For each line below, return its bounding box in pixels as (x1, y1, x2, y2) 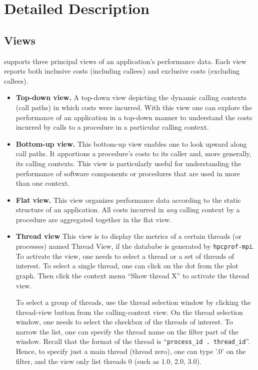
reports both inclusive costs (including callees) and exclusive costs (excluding (4, 66, 240, 76)
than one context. (15, 178, 70, 188)
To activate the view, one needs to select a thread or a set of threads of (15, 250, 234, 261)
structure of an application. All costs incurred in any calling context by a (15, 204, 240, 215)
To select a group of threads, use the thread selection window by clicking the (15, 297, 251, 307)
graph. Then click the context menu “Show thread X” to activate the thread (15, 270, 249, 280)
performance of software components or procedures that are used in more (15, 168, 240, 178)
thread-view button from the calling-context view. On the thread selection (15, 306, 243, 317)
